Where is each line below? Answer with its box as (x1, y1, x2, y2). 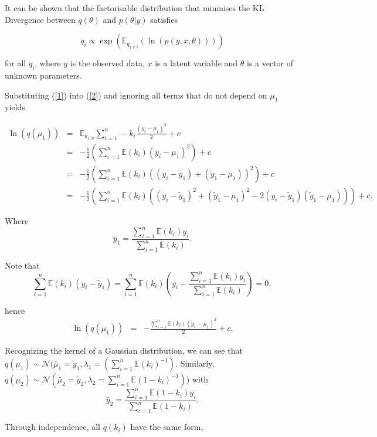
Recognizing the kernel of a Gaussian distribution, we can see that (5, 344, 243, 357)
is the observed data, (70, 57, 145, 69)
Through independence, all (5, 421, 101, 433)
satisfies (150, 13, 178, 25)
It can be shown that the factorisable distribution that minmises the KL (5, 2, 264, 13)
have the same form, (130, 421, 203, 433)
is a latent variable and (155, 57, 238, 69)
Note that (5, 259, 40, 272)
